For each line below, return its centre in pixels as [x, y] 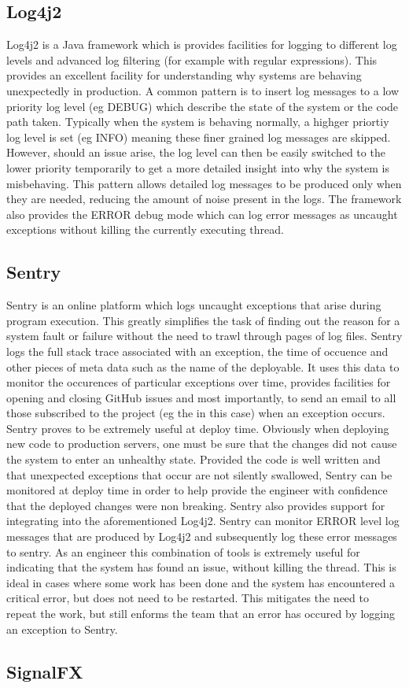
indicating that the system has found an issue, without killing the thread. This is [201, 567]
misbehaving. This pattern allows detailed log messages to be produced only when [204, 183]
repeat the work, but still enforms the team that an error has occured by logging [201, 613]
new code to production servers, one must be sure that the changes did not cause [202, 444]
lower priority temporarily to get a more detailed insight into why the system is [198, 167]
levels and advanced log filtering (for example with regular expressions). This [192, 59]
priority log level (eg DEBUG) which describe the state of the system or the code [203, 106]
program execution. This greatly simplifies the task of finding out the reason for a [203, 320]
